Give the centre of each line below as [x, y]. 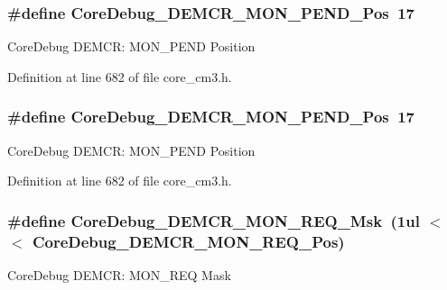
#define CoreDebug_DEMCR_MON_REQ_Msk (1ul [214, 220]
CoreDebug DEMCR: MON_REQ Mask [119, 274]
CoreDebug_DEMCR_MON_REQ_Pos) [188, 241]
